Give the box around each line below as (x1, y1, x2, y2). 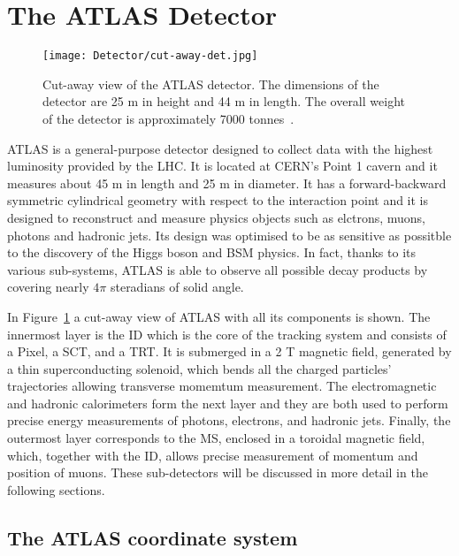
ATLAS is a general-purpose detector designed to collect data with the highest (7, 139, 433, 157)
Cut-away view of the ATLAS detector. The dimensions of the (42, 74, 379, 93)
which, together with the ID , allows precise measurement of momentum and (7, 446, 418, 464)
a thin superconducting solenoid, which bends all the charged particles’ (7, 359, 392, 377)
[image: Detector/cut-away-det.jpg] (42, 50, 258, 63)
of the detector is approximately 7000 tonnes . (42, 109, 295, 127)
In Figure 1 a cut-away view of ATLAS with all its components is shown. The (7, 307, 431, 325)
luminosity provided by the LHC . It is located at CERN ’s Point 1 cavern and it (7, 156, 438, 175)
